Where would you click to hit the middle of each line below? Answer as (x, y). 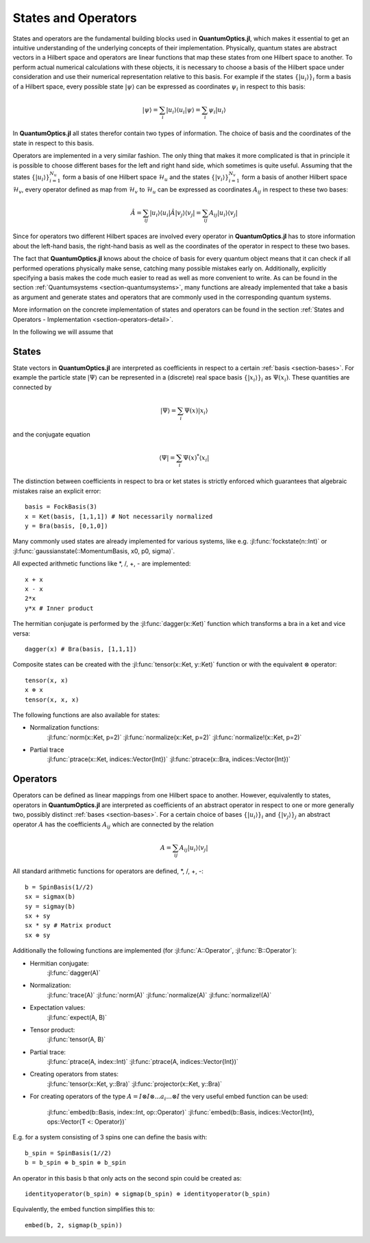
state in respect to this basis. (53, 143)
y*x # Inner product (59, 608)
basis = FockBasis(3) (61, 507)
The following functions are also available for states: (86, 715)
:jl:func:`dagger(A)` (74, 973)
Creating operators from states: (74, 1074)
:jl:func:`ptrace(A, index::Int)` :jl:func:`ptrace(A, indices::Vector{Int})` (143, 1062)
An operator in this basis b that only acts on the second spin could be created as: (127, 1178)
